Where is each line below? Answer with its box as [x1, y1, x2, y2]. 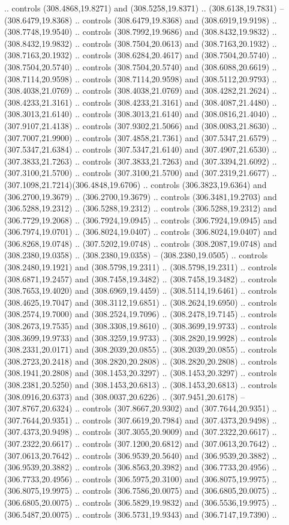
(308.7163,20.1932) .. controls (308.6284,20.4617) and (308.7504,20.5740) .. [4, 49, 277, 61]
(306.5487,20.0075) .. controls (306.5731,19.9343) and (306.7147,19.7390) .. [4, 508, 277, 520]
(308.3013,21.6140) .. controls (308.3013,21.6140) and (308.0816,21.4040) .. [4, 108, 277, 120]
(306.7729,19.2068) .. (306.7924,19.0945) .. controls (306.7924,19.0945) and [4, 213, 277, 226]
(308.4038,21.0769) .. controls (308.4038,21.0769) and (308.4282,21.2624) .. [4, 84, 277, 97]
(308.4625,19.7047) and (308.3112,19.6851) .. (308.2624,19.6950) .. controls [4, 296, 277, 308]
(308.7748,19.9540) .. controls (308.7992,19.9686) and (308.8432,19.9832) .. [4, 25, 277, 38]
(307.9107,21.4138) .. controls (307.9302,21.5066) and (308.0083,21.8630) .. [4, 119, 277, 132]
